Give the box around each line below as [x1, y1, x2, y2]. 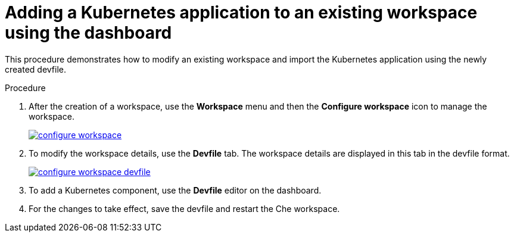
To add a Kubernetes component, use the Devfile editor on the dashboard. [29, 185, 322, 195]
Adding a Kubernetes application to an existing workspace [5, 2, 478, 23]
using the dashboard [5, 23, 172, 43]
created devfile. [5, 64, 67, 74]
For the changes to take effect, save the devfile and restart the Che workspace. [29, 203, 340, 214]
